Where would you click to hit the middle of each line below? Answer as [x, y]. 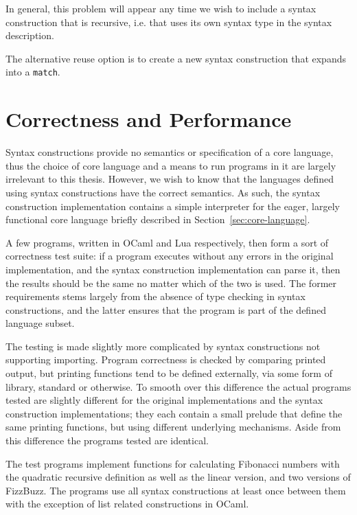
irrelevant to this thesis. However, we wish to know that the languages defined [170, 179]
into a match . [33, 72]
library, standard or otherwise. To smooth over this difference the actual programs [178, 386]
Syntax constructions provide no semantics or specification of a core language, [170, 152]
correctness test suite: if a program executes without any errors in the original [170, 256]
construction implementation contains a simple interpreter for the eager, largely [173, 206]
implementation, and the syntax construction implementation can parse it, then [173, 269]
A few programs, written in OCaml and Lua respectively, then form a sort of [167, 242]
